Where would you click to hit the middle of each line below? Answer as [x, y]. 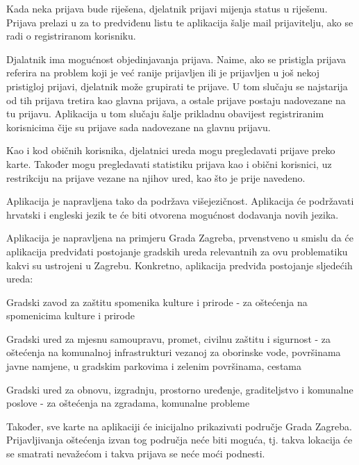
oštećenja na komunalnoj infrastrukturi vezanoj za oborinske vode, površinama [174, 352]
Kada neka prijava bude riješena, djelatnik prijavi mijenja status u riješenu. [167, 8]
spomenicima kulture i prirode [70, 315]
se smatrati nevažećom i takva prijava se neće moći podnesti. [136, 454]
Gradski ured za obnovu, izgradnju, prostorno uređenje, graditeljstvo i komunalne [180, 389]
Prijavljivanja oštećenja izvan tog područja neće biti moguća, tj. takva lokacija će [179, 440]
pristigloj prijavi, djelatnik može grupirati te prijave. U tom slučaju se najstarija [177, 86]
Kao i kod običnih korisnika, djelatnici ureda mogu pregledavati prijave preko [171, 150]
